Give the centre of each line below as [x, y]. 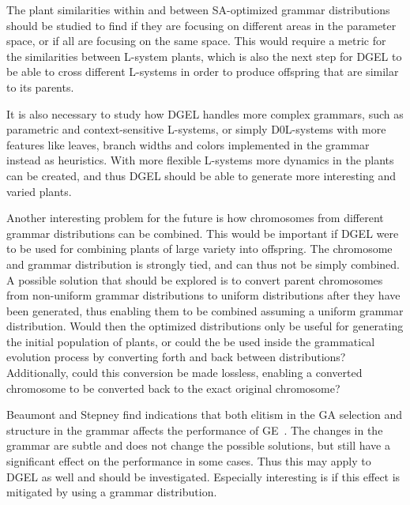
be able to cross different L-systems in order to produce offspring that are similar [203, 72]
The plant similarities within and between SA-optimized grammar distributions [198, 9]
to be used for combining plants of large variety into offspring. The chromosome [199, 249]
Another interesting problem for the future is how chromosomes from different [195, 218]
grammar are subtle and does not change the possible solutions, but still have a [198, 445]
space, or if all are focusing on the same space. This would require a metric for [196, 41]
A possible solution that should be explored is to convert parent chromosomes [195, 279]
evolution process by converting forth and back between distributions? [176, 357]
